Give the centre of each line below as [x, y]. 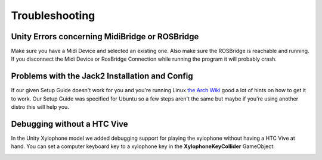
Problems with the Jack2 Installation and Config [102, 76]
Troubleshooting [53, 15]
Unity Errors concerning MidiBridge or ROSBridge [105, 37]
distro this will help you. [40, 107]
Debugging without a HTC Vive [69, 124]
